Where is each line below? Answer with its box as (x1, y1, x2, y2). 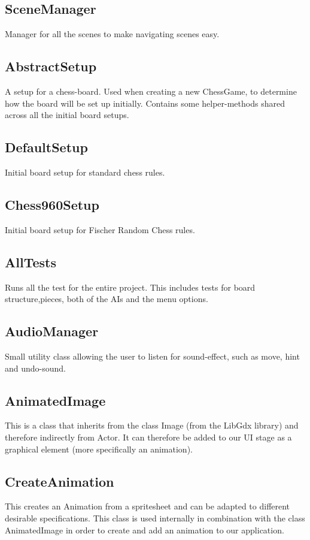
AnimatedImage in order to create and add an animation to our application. (5, 523, 284, 536)
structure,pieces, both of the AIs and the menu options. (5, 292, 208, 305)
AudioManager (5, 322, 99, 340)
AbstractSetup (5, 57, 97, 76)
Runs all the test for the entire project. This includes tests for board (5, 280, 256, 293)
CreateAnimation (5, 472, 114, 490)
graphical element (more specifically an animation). (5, 442, 193, 455)
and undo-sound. (5, 361, 66, 374)
